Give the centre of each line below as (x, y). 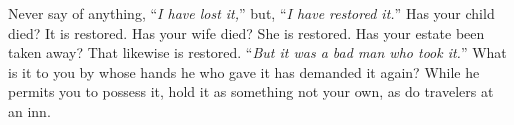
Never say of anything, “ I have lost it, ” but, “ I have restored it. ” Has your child (251, 13)
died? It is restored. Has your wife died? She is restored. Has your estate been (246, 32)
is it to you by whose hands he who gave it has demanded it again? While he (244, 71)
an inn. (29, 110)
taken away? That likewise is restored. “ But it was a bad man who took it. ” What (257, 52)
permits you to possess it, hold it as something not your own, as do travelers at (251, 91)
